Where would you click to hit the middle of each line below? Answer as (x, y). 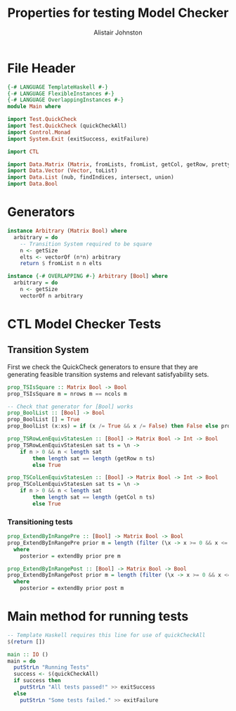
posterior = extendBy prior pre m (70, 556)
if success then (37, 681)
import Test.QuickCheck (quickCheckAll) (67, 126)
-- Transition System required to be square (86, 244)
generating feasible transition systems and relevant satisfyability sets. (108, 374)
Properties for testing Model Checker (118, 13)
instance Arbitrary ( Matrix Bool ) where (67, 231)
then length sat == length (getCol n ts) (94, 497)
